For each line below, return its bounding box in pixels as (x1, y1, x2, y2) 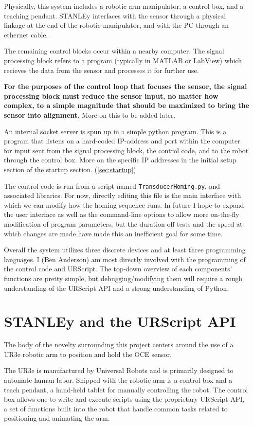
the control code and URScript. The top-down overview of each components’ (4, 264, 232, 274)
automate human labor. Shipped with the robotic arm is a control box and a (4, 375, 233, 385)
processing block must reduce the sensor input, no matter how (4, 90, 218, 101)
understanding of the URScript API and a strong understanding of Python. (4, 283, 229, 293)
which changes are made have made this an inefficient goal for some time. (4, 228, 223, 238)
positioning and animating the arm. (4, 413, 110, 423)
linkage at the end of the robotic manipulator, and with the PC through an (4, 20, 229, 30)
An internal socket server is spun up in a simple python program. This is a (4, 126, 227, 136)
